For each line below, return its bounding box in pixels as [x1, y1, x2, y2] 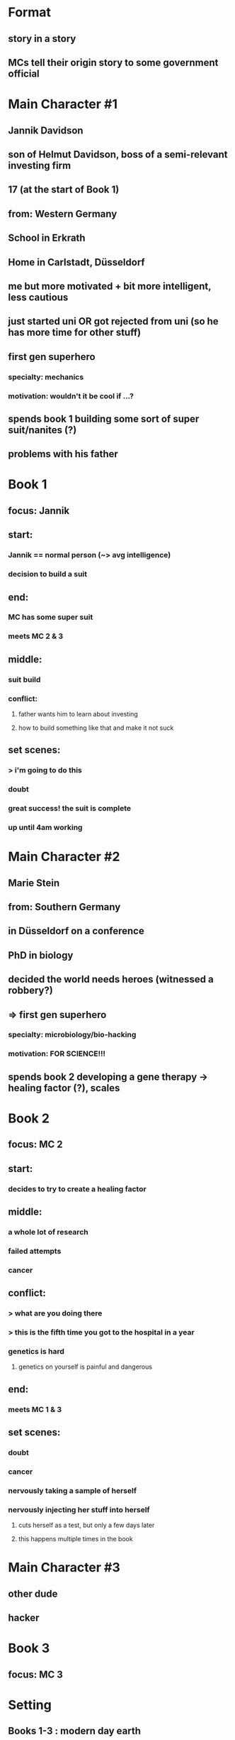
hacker [8, 1612, 40, 1624]
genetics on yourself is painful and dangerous [18, 1362, 153, 1371]
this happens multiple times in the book [18, 1535, 133, 1543]
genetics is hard [8, 1347, 64, 1356]
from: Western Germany [8, 207, 117, 220]
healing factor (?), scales [8, 1082, 120, 1094]
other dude [8, 1587, 58, 1599]
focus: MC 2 [8, 1139, 63, 1151]
